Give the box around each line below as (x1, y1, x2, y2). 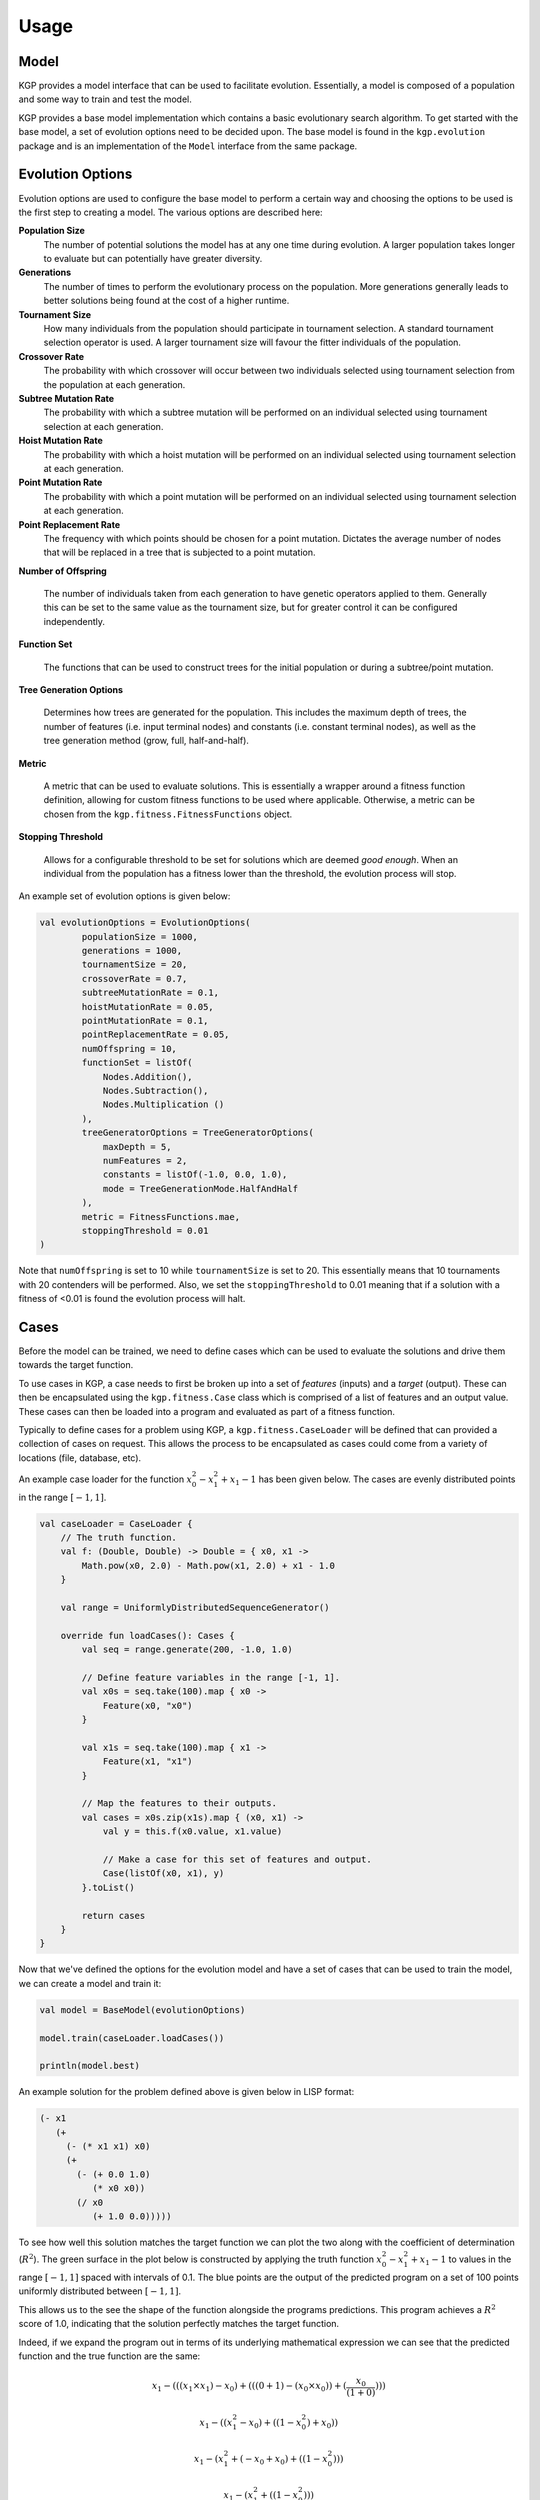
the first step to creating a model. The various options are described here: (18, 206, 324, 218)
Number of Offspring (18, 565, 107, 577)
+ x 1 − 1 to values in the (410, 2253, 512, 2267)
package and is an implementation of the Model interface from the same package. (18, 140, 358, 152)
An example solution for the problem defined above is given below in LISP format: (18, 2086, 355, 2098)
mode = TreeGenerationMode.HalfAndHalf (102, 1183, 299, 1194)
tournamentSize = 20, (81, 959, 188, 970)
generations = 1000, (81, 945, 183, 957)
